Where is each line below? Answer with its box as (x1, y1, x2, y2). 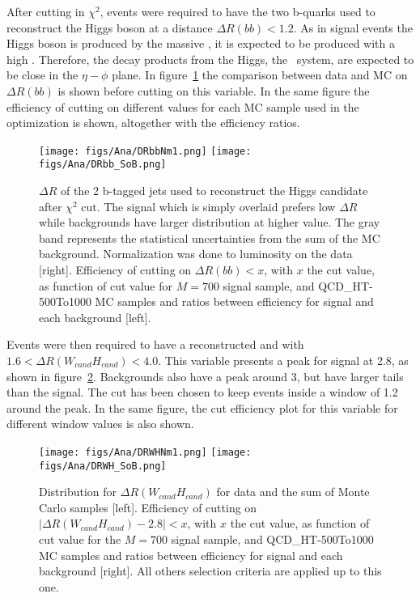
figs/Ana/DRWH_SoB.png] (39, 460, 167, 472)
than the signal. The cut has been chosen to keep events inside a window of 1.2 (6, 384, 398, 401)
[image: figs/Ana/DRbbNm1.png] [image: (39, 145, 252, 157)
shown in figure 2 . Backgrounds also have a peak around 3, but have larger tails (6, 367, 404, 384)
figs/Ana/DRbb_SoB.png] (39, 159, 167, 171)
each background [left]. (39, 308, 151, 325)
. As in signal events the (293, 19, 413, 36)
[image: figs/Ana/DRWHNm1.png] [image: (39, 446, 252, 458)
